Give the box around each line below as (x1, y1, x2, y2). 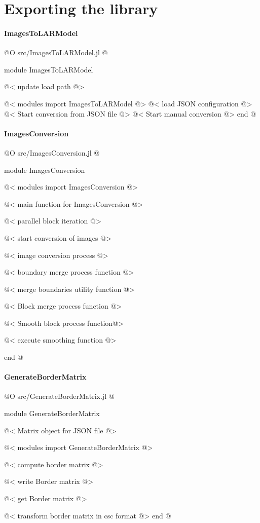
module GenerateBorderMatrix (4, 408, 100, 419)
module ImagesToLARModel (4, 64, 93, 74)
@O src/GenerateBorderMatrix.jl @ (4, 391, 115, 401)
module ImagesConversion (4, 164, 85, 175)
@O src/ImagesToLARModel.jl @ (4, 47, 108, 58)
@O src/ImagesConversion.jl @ (4, 147, 100, 158)
